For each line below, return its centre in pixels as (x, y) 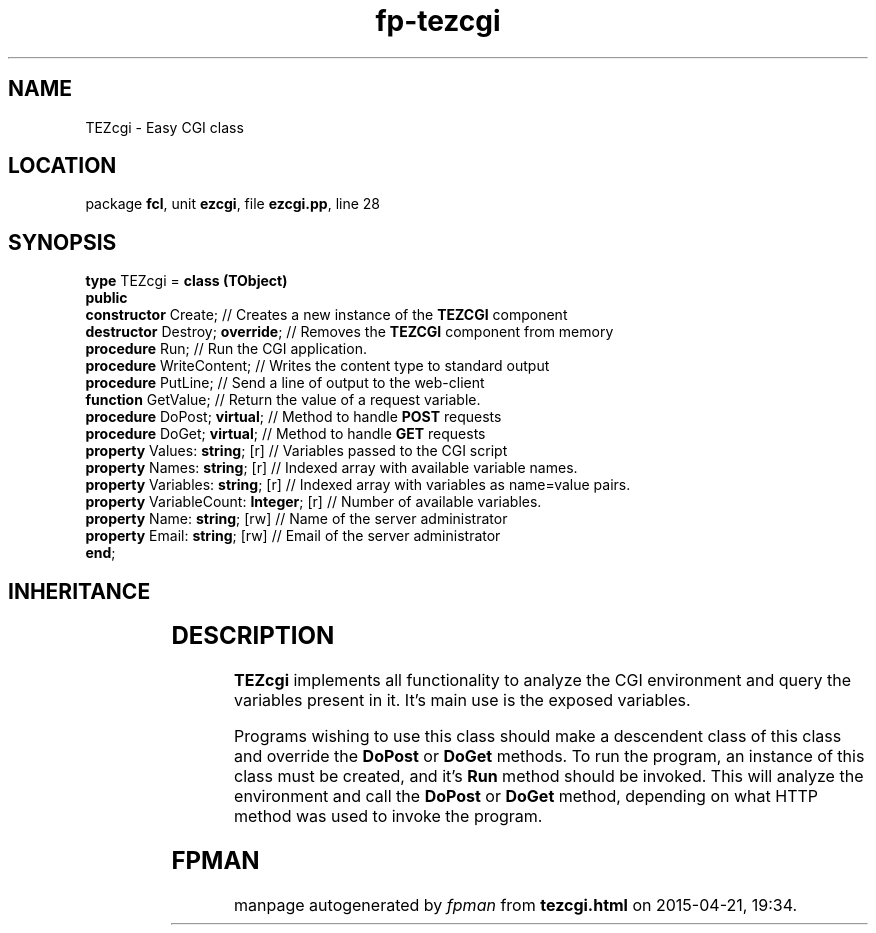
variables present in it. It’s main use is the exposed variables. (462, 700)
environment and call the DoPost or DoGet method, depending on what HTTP (526, 796)
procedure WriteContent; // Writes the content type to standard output (317, 366)
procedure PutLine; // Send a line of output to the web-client (285, 383)
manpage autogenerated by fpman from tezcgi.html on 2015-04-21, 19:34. (516, 904)
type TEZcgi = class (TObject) (186, 281)
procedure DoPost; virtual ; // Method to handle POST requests (293, 417)
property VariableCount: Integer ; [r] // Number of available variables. (313, 502)
